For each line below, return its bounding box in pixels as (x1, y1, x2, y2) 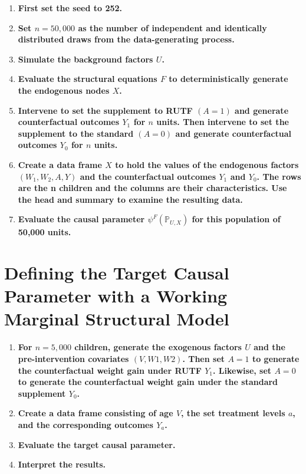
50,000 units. (18, 226, 71, 238)
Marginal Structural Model (4, 307, 229, 331)
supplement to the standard (18, 127, 134, 139)
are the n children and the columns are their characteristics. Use (18, 182, 287, 194)
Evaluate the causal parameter (18, 213, 145, 225)
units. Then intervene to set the (156, 116, 289, 128)
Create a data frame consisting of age (18, 407, 173, 419)
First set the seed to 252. (18, 2, 123, 14)
